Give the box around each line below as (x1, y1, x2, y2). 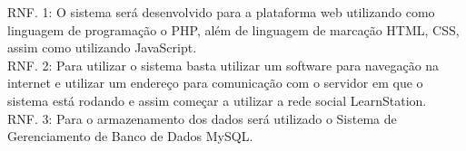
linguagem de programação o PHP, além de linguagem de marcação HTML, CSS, (7, 20, 460, 39)
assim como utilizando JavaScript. (7, 38, 197, 57)
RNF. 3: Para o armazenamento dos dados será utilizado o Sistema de (7, 109, 397, 127)
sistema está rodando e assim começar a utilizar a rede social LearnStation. (7, 90, 427, 109)
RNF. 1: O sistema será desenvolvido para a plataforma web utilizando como (7, 3, 435, 21)
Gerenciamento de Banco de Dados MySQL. (7, 127, 253, 146)
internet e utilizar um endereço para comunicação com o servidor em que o (7, 73, 423, 92)
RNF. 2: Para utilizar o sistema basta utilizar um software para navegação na (7, 55, 440, 74)
